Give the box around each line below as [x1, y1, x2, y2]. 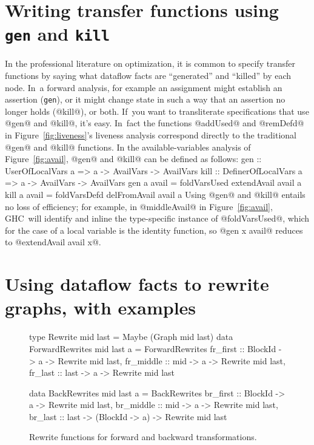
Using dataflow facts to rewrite [5, 271, 269, 296]
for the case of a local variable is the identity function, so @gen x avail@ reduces [5, 223, 303, 236]
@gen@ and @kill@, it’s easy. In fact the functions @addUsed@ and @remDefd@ [5, 117, 304, 129]
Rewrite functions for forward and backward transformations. [29, 430, 257, 443]
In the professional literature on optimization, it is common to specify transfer [5, 57, 295, 70]
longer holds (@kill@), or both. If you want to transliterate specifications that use [5, 104, 309, 117]
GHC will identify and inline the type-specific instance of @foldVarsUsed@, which [5, 212, 310, 225]
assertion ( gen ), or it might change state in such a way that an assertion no [5, 93, 286, 106]
